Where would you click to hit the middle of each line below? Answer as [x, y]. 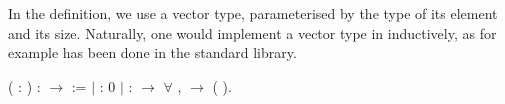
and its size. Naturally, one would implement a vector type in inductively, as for [252, 32]
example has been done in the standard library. [152, 52]
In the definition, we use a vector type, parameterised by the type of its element [253, 13]
